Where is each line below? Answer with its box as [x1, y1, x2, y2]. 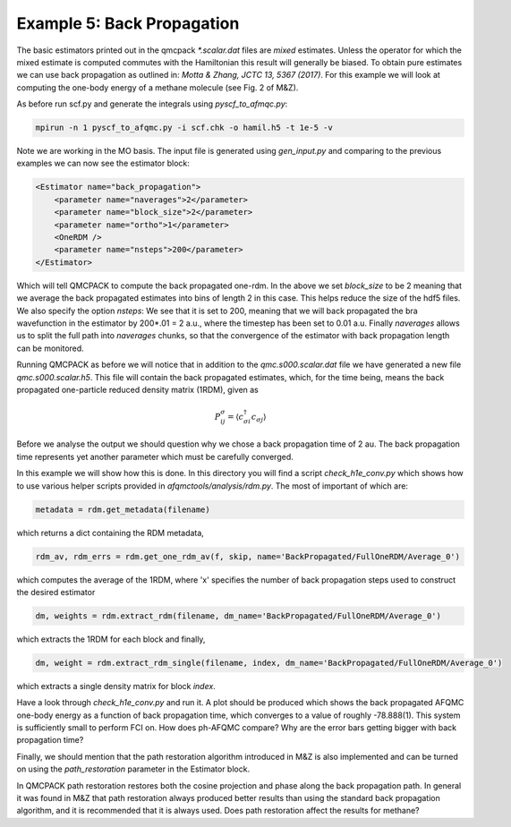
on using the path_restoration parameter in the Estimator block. [16, 763, 251, 774]
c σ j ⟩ [251, 412, 267, 424]
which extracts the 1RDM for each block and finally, [16, 634, 206, 644]
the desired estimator [16, 586, 96, 597]
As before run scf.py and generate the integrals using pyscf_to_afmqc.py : [16, 98, 288, 109]
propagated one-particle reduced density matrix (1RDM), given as [16, 384, 260, 395]
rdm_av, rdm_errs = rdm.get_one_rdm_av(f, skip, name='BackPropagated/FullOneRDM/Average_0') [35, 551, 461, 561]
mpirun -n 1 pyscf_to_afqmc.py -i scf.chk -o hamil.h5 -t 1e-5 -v [35, 123, 333, 133]
